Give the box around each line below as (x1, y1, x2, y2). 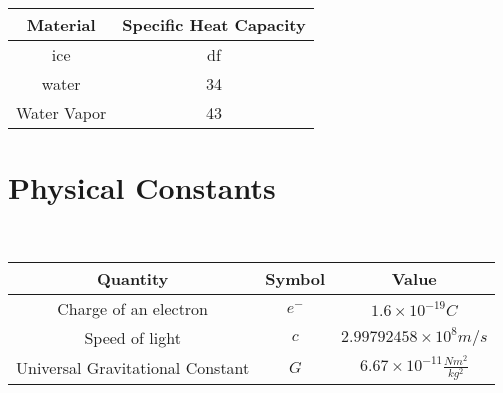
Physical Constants (8, 167, 276, 208)
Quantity (96, 266, 169, 290)
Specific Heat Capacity (122, 13, 306, 36)
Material (26, 13, 96, 36)
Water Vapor (16, 101, 107, 124)
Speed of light (84, 325, 181, 349)
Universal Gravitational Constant (16, 355, 250, 379)
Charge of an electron (57, 296, 209, 320)
